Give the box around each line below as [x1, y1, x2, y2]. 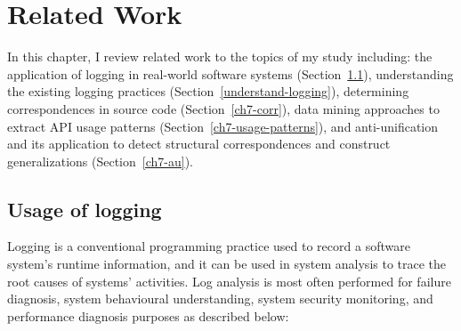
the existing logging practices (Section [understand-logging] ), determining [7, 82, 409, 101]
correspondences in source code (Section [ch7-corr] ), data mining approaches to [7, 99, 440, 117]
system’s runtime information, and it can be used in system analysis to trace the [7, 254, 447, 273]
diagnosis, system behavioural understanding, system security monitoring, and [7, 289, 433, 308]
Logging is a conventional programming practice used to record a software [7, 237, 410, 255]
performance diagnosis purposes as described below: [7, 306, 289, 325]
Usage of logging [7, 195, 162, 222]
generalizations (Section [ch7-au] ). [7, 151, 193, 170]
